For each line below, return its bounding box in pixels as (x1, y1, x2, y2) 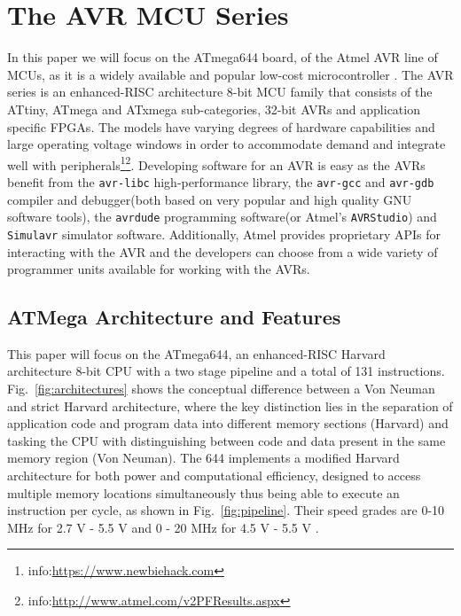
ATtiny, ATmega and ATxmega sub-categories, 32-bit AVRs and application (7, 99, 420, 118)
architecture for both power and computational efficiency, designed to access (7, 466, 421, 485)
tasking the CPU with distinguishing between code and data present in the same (7, 431, 446, 449)
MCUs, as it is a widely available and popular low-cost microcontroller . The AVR (7, 65, 454, 83)
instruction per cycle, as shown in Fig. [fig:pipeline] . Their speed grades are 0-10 (7, 501, 445, 519)
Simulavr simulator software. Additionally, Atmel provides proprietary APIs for (7, 224, 441, 243)
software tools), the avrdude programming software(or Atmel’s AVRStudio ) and (7, 207, 437, 226)
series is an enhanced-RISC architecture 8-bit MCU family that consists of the (7, 82, 433, 101)
